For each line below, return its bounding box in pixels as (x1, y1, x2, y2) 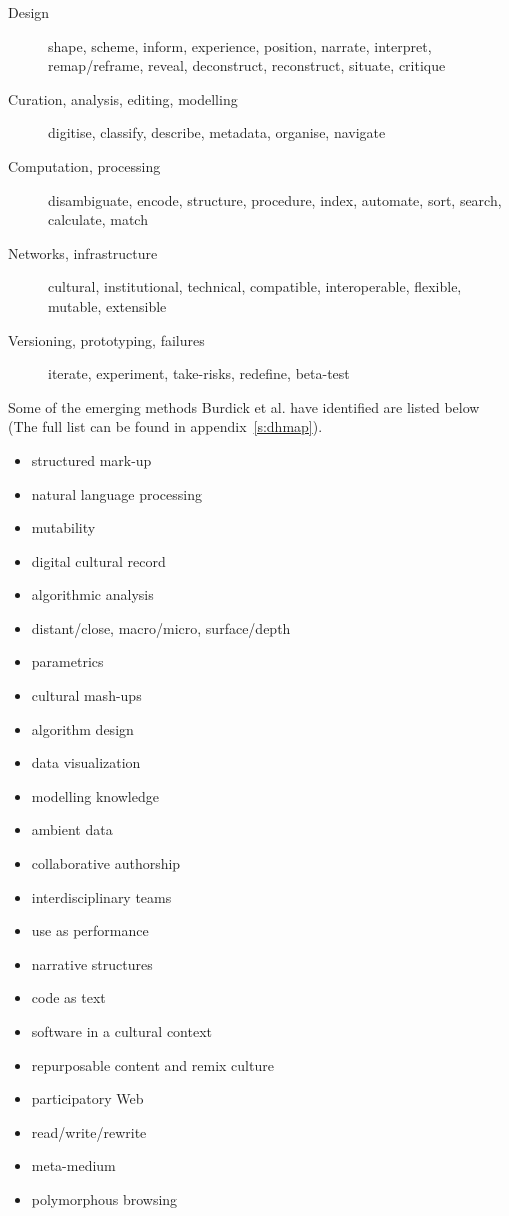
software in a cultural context (31, 1021, 213, 1041)
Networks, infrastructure (8, 242, 158, 263)
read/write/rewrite (31, 1121, 147, 1142)
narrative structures (31, 953, 153, 974)
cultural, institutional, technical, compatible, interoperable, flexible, (48, 276, 462, 297)
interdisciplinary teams (31, 886, 172, 907)
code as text (31, 987, 106, 1008)
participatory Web (31, 1088, 144, 1109)
